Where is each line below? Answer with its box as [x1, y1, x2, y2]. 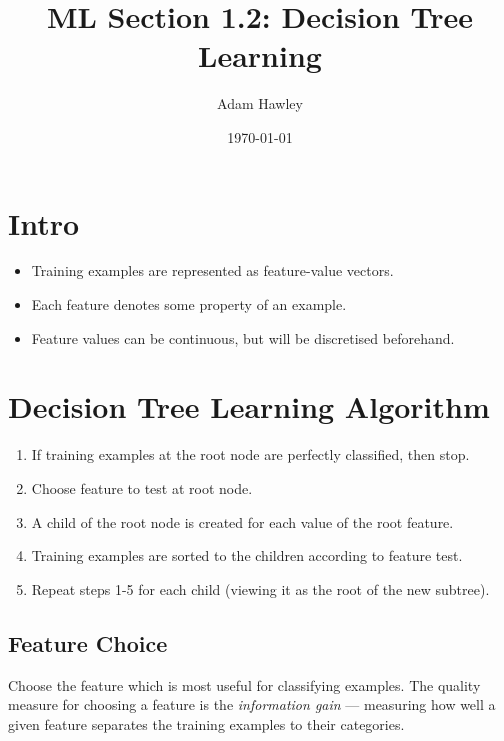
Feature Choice [8, 627, 168, 658]
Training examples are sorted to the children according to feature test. [31, 545, 463, 566]
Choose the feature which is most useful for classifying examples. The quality [8, 674, 481, 695]
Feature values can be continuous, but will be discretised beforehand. [31, 327, 455, 348]
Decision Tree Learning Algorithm [8, 386, 490, 427]
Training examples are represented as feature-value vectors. [31, 260, 394, 281]
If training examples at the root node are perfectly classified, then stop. [31, 444, 470, 465]
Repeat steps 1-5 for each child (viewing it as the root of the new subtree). [31, 578, 490, 599]
